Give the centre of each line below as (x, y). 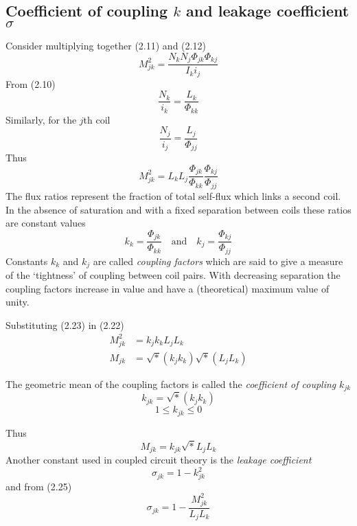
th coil (97, 119)
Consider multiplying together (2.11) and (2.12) (106, 46)
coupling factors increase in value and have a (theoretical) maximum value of (168, 288)
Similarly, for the (41, 119)
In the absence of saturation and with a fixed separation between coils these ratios (178, 209)
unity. (18, 302)
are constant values (46, 223)
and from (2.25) (39, 486)
